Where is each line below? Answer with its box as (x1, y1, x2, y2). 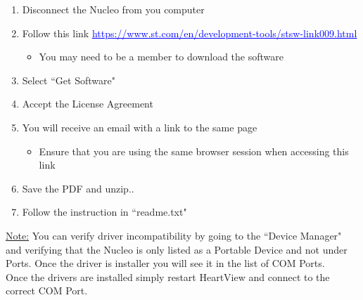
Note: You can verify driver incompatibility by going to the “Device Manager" (6, 228, 342, 242)
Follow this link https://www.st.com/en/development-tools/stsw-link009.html (22, 25, 357, 40)
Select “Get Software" (22, 72, 115, 87)
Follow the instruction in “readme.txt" (22, 204, 187, 219)
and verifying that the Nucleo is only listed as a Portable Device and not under (6, 242, 348, 256)
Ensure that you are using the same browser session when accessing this (39, 143, 349, 158)
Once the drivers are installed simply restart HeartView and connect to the (6, 269, 330, 284)
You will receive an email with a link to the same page (22, 119, 257, 134)
